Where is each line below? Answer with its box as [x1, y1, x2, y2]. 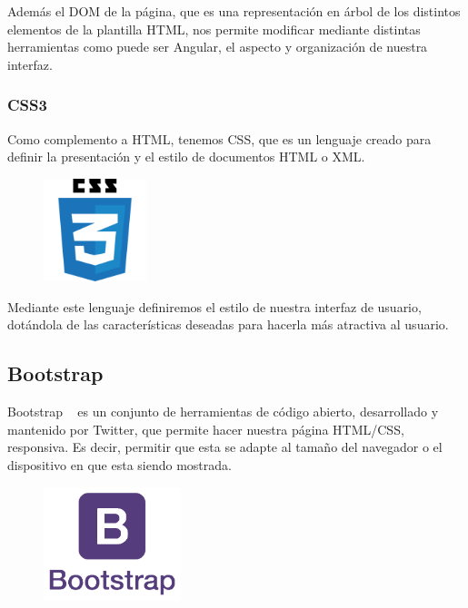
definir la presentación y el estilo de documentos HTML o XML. [7, 147, 365, 166]
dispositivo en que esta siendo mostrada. [7, 455, 232, 474]
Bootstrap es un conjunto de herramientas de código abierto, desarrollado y [7, 402, 439, 421]
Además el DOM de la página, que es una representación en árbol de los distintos [7, 2, 461, 20]
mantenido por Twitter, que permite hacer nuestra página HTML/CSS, [7, 419, 404, 438]
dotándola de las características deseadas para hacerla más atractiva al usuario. [7, 315, 449, 334]
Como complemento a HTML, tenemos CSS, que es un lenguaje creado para [7, 129, 432, 148]
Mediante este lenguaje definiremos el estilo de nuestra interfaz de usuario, [7, 297, 422, 316]
